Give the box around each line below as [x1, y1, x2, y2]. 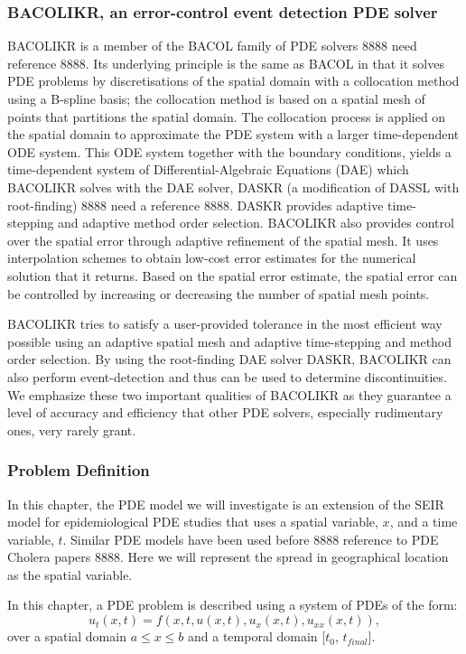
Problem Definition [7, 459, 150, 481]
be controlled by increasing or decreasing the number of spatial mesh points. [7, 284, 430, 303]
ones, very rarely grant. [7, 420, 136, 439]
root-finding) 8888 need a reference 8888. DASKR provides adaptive [7, 195, 384, 214]
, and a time [389, 512, 458, 531]
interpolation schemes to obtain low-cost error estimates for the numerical [7, 248, 416, 267]
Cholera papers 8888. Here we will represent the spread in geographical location [7, 547, 449, 566]
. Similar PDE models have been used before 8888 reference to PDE [62, 529, 439, 548]
